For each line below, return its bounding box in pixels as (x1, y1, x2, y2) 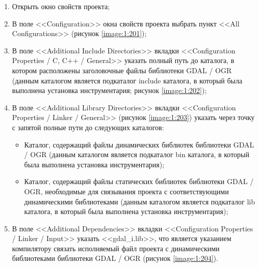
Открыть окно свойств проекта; (12, 1, 110, 11)
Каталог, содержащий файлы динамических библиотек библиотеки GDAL (24, 139, 254, 150)
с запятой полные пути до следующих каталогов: (12, 122, 164, 132)
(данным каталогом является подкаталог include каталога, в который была (12, 75, 243, 85)
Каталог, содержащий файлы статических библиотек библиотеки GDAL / (24, 176, 254, 187)
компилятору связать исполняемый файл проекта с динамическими (12, 243, 220, 253)
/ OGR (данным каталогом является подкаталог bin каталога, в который (24, 149, 249, 160)
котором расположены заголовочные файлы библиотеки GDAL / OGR (12, 65, 232, 75)
